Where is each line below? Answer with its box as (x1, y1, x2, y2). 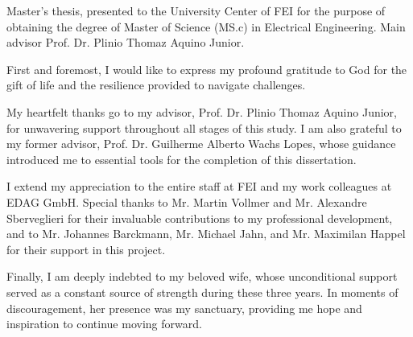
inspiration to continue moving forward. (6, 315, 202, 332)
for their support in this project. (6, 240, 166, 257)
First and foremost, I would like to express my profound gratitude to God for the (6, 60, 407, 77)
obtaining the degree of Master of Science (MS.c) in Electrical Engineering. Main (6, 18, 406, 35)
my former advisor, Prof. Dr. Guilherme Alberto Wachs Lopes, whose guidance (6, 135, 396, 152)
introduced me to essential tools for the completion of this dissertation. (6, 150, 357, 167)
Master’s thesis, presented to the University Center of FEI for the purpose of (6, 2, 386, 18)
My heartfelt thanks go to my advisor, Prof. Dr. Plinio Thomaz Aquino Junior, (6, 103, 397, 120)
